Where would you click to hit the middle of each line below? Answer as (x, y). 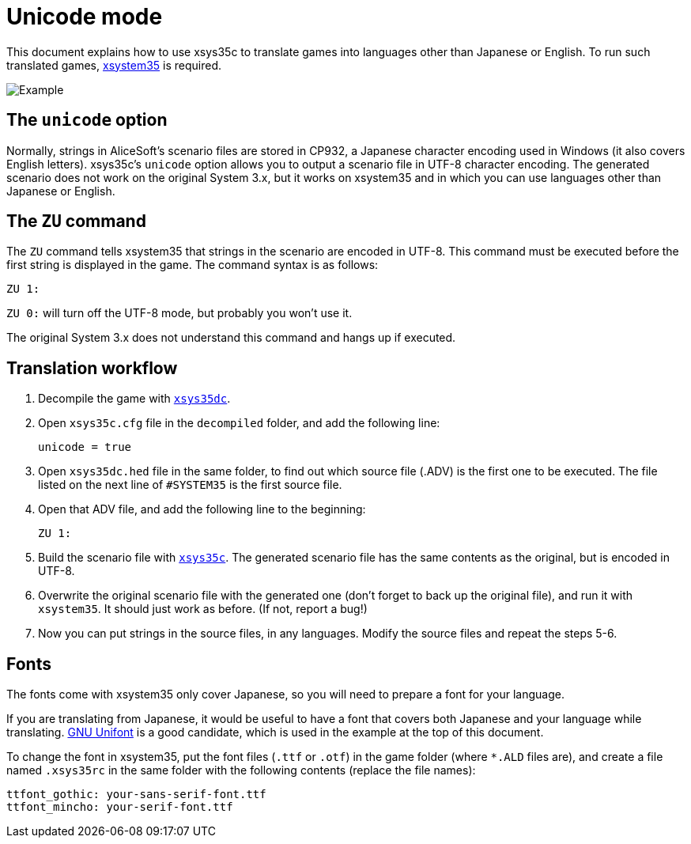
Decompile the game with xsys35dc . (134, 399)
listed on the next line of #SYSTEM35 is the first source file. (190, 485)
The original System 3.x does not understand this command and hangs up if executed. (231, 338)
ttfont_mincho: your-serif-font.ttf (120, 807)
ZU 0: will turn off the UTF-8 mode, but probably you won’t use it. (179, 313)
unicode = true (85, 447)
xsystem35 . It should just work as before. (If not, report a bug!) (203, 609)
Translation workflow (92, 368)
